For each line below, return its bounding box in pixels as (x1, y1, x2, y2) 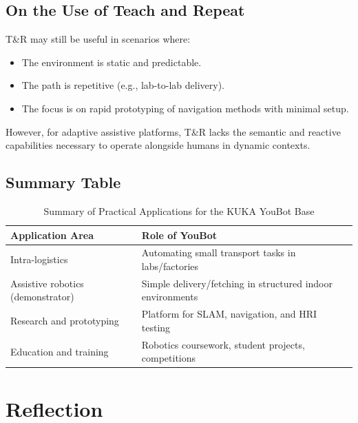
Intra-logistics (10, 252, 68, 267)
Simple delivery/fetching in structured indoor (141, 276, 333, 290)
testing (141, 320, 171, 334)
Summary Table (6, 172, 121, 193)
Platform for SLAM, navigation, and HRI (141, 307, 317, 321)
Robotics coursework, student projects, (141, 337, 305, 351)
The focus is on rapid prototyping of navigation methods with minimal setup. (21, 101, 349, 115)
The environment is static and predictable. (21, 54, 202, 69)
